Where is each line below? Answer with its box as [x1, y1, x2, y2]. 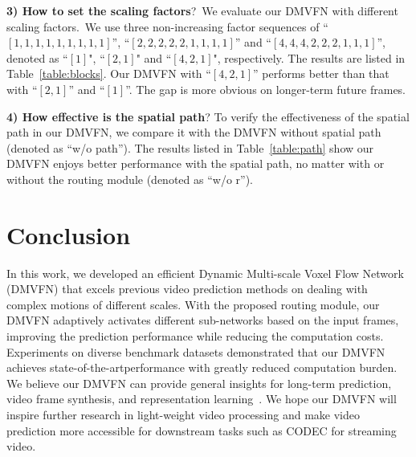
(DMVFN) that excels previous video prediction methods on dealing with [6, 280, 368, 297]
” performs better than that [253, 65, 389, 82]
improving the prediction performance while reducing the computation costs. [6, 328, 384, 345]
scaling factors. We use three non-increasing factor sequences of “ [6, 18, 328, 35]
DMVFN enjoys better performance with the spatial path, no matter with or [6, 155, 385, 172]
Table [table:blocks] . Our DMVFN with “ [6, 65, 211, 82]
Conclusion [6, 218, 131, 251]
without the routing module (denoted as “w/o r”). [6, 170, 254, 187]
